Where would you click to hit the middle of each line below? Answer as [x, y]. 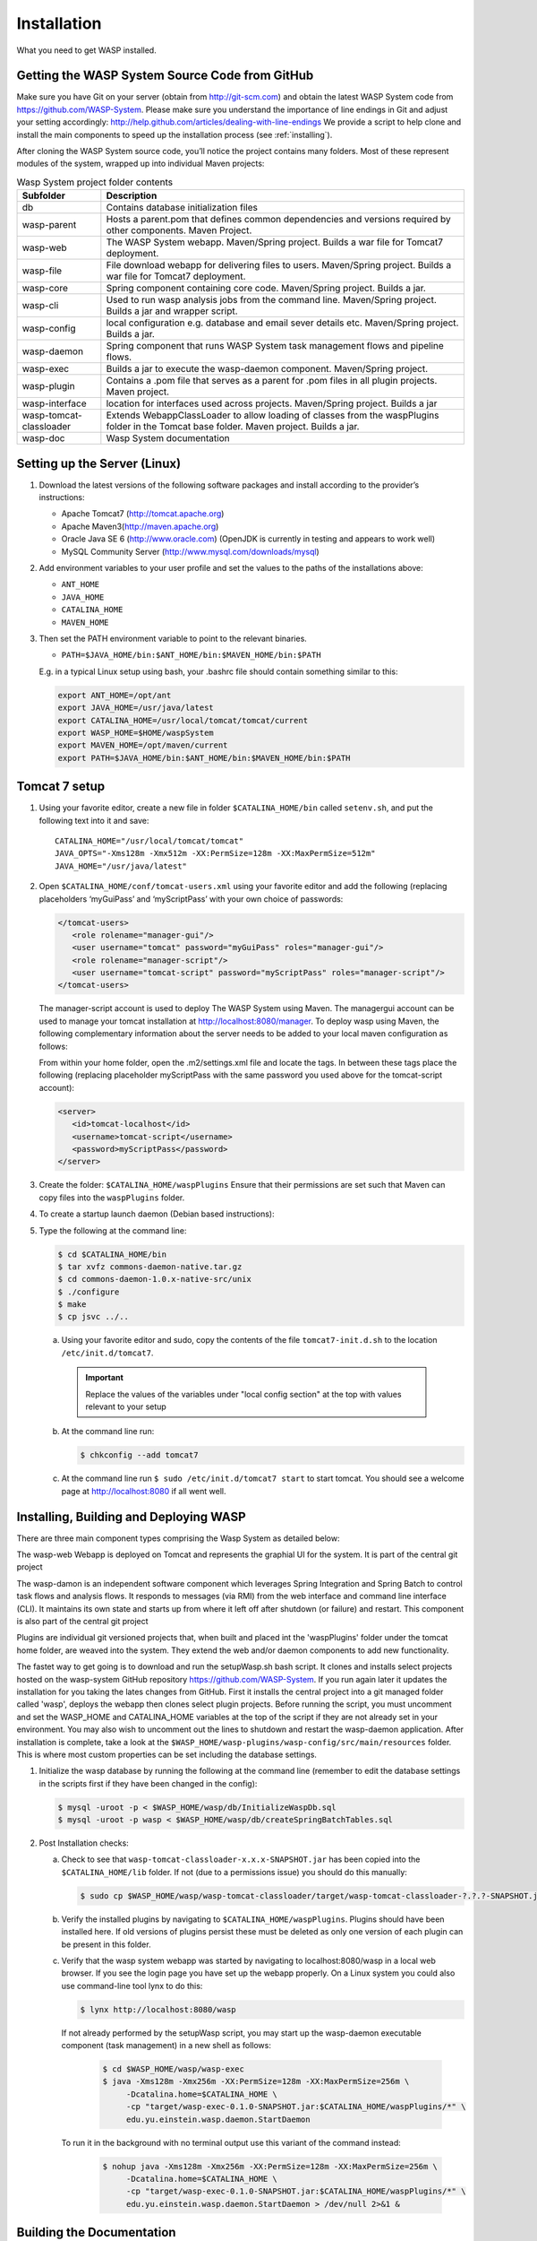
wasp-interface [54, 403]
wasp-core [45, 289]
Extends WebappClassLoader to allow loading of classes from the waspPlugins [273, 415]
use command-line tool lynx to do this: [132, 1986]
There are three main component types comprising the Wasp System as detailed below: [178, 1538]
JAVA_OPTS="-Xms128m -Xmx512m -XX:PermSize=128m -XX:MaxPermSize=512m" [215, 853]
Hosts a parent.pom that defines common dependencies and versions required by [278, 220]
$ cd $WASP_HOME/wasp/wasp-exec [174, 2069]
